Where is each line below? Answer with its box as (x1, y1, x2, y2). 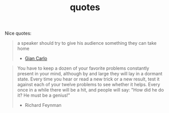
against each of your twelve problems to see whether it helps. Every (17, 81, 160, 88)
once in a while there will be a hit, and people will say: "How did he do (17, 87, 164, 93)
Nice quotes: (5, 30, 32, 37)
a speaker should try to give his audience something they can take (17, 40, 157, 46)
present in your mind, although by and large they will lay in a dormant (17, 71, 162, 77)
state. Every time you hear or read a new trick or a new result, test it (17, 76, 160, 82)
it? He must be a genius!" (17, 92, 70, 98)
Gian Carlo (24, 55, 47, 62)
